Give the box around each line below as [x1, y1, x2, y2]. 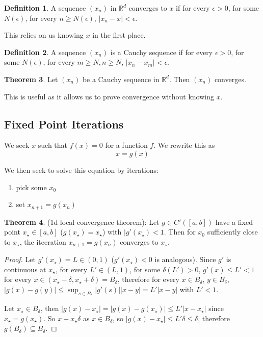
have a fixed [215, 216, 253, 227]
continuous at [4, 264, 46, 274]
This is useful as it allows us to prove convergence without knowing [4, 91, 214, 101]
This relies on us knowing [4, 30, 84, 40]
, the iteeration [19, 236, 66, 247]
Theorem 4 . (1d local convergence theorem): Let [4, 216, 160, 227]
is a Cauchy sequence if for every [110, 46, 213, 57]
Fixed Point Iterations [4, 116, 124, 132]
